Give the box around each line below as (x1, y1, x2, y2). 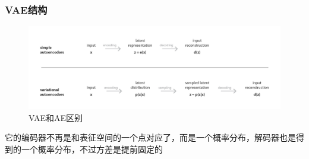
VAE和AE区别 (29, 111, 83, 123)
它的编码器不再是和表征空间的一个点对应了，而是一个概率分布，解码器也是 (5, 131, 296, 144)
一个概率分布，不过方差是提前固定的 (21, 142, 163, 155)
